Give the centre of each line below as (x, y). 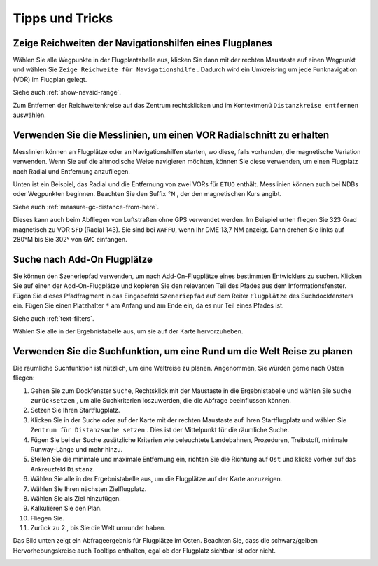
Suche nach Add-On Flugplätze (83, 259)
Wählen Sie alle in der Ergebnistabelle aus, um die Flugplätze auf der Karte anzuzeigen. (156, 479)
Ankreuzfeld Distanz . (63, 469)
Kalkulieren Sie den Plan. (66, 509)
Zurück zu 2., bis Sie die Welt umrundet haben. (98, 528)
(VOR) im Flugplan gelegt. (50, 79)
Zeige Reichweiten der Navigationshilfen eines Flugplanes (143, 43)
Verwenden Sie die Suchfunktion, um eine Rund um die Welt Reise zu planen (183, 351)
